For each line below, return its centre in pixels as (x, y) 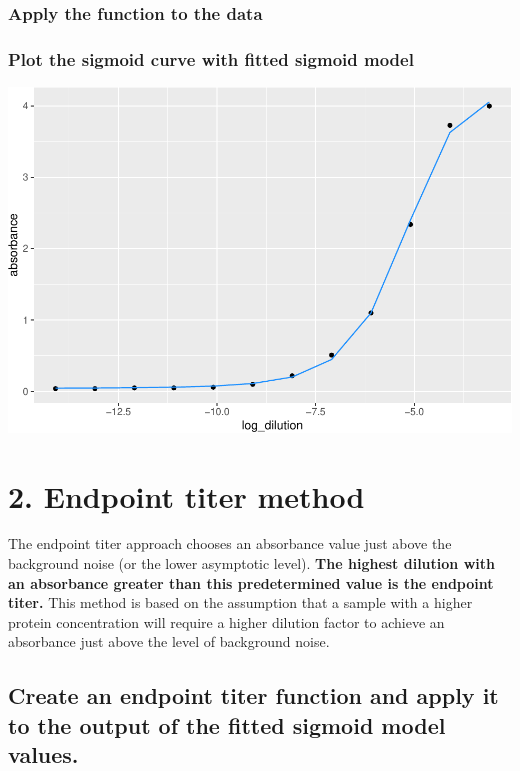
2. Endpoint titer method (186, 495)
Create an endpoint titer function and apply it (253, 695)
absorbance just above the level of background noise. (169, 641)
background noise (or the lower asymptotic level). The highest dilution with (251, 563)
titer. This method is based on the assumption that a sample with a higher (240, 602)
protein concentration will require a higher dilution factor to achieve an (226, 621)
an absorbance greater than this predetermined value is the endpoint (251, 582)
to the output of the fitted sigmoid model (227, 724)
